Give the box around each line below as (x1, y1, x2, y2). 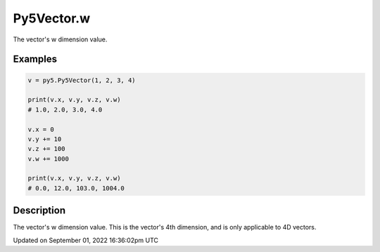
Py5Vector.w (13, 11, 91, 26)
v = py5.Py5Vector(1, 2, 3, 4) (27, 76, 137, 84)
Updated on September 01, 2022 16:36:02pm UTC (13, 236, 158, 244)
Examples (13, 53, 58, 65)
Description (13, 204, 66, 217)
